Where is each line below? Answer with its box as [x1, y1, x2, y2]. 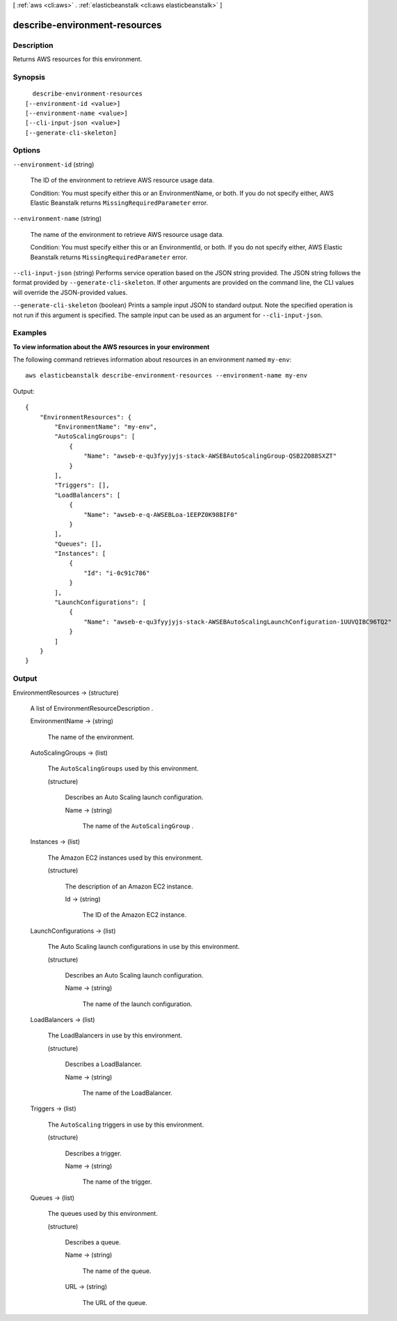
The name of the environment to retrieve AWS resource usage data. [30, 230, 224, 238]
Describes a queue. [65, 1237, 121, 1246]
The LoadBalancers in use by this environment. [47, 1031, 183, 1040]
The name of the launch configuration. [82, 1000, 193, 1008]
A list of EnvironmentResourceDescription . [30, 704, 154, 712]
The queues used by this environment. [47, 1210, 158, 1218]
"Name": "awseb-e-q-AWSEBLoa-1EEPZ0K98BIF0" [83, 511, 238, 518]
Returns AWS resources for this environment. [13, 55, 143, 63]
